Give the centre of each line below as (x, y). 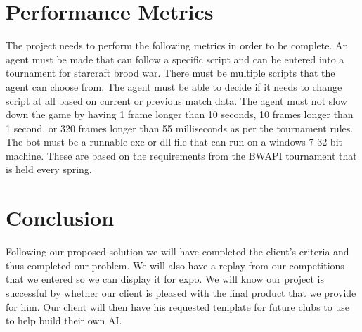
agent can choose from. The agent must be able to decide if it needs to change (174, 86)
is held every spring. (49, 169)
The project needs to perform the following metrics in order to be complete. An (177, 45)
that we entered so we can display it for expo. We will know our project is (165, 279)
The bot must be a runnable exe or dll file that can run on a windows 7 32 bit (174, 142)
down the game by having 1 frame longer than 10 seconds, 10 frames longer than (180, 114)
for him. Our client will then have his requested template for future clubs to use (177, 306)
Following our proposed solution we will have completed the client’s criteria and (177, 251)
